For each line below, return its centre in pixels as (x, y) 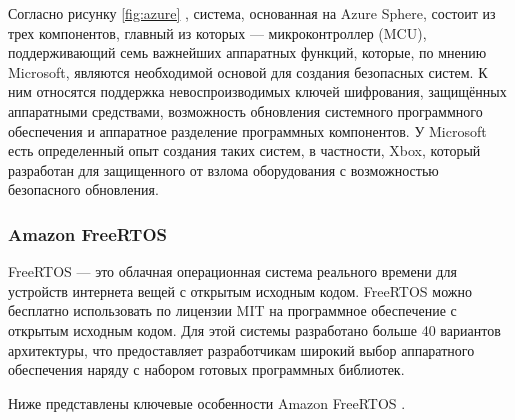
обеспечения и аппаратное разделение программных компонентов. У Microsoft (247, 130)
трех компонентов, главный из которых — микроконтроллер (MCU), (217, 32)
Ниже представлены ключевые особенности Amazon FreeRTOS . (207, 402)
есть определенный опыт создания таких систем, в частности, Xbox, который (244, 150)
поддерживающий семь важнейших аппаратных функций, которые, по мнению (247, 52)
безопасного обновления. (83, 189)
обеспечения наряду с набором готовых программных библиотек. (206, 369)
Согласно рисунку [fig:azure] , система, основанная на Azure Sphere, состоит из (252, 13)
